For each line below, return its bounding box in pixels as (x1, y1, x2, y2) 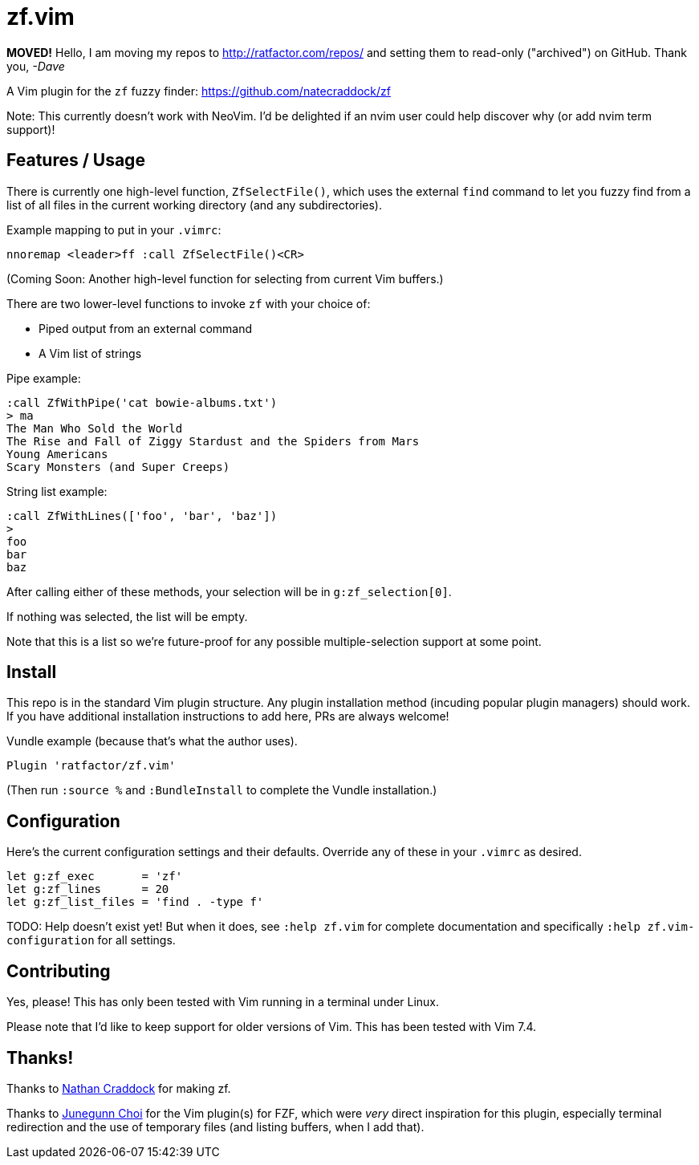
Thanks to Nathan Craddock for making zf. (6, 1081, 231, 1095)
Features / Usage (6, 150, 145, 171)
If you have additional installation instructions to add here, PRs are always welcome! (6, 709, 449, 724)
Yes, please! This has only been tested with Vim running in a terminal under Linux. (6, 995, 440, 1009)
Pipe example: (6, 371, 81, 385)
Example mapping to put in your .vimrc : (6, 222, 221, 237)
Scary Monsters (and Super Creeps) (6, 460, 230, 473)
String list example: (6, 484, 108, 498)
